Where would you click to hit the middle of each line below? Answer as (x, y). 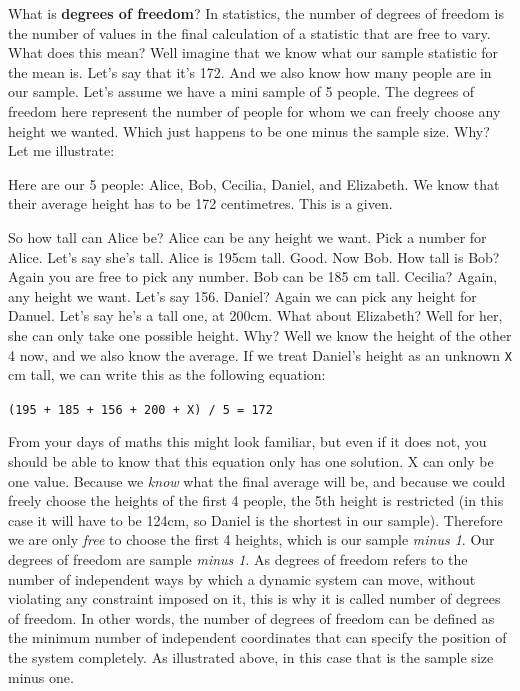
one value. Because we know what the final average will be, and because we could (257, 480)
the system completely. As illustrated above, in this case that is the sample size (251, 656)
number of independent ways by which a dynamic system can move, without (242, 578)
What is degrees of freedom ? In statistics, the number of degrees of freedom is (256, 13)
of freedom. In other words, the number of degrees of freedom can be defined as (251, 617)
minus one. (41, 676)
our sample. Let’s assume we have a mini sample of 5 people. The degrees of (241, 91)
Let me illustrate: (61, 150)
